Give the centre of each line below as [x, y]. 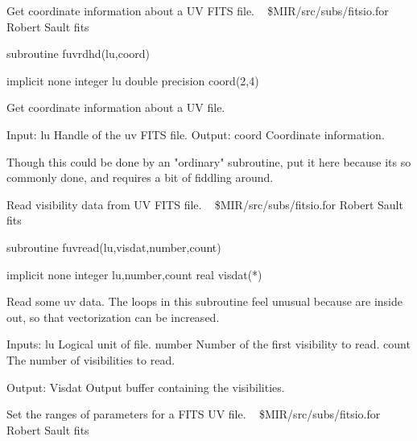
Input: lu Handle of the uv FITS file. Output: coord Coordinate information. [196, 134]
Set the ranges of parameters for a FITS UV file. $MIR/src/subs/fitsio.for [194, 414]
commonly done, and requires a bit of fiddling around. [140, 177]
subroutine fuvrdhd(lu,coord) [78, 54]
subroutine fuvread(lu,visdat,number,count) [114, 247]
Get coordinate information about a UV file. [116, 107]
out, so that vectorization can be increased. [113, 317]
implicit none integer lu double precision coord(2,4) [133, 80]
